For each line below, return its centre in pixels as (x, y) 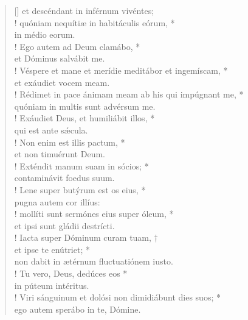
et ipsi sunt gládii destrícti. (64, 225)
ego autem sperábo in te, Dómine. (77, 309)
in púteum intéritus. (52, 285)
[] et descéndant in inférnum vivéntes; (84, 10)
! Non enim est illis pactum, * (70, 142)
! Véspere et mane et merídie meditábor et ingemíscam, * (121, 70)
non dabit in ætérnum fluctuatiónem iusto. (94, 261)
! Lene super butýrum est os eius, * (80, 189)
